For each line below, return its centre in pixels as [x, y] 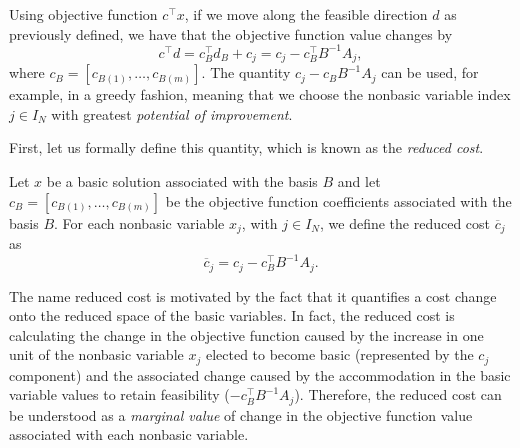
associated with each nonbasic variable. [129, 434]
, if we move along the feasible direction [306, 14]
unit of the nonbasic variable [96, 354]
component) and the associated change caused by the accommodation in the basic [260, 374]
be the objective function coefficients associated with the [338, 200]
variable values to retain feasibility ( [119, 394]
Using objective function [83, 14]
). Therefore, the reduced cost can [398, 394]
